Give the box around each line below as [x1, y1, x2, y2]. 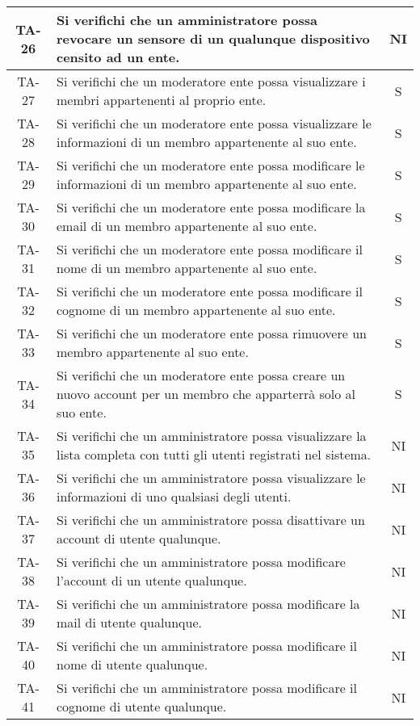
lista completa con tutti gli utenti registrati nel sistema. [56, 445, 372, 464]
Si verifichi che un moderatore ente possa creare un [56, 366, 346, 384]
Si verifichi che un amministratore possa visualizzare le [56, 468, 366, 487]
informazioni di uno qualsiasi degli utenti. [56, 487, 292, 506]
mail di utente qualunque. [56, 613, 203, 632]
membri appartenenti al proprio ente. [56, 90, 267, 109]
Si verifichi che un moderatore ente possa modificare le [56, 156, 365, 174]
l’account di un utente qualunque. [56, 571, 247, 590]
